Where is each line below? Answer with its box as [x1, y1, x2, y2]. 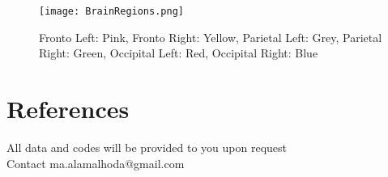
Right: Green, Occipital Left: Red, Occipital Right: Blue [39, 44, 318, 61]
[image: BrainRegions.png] [39, 6, 184, 17]
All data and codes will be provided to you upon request [6, 138, 287, 155]
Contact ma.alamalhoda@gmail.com [6, 154, 185, 171]
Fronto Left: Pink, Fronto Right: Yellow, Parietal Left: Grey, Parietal [39, 28, 382, 45]
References [6, 92, 130, 125]
